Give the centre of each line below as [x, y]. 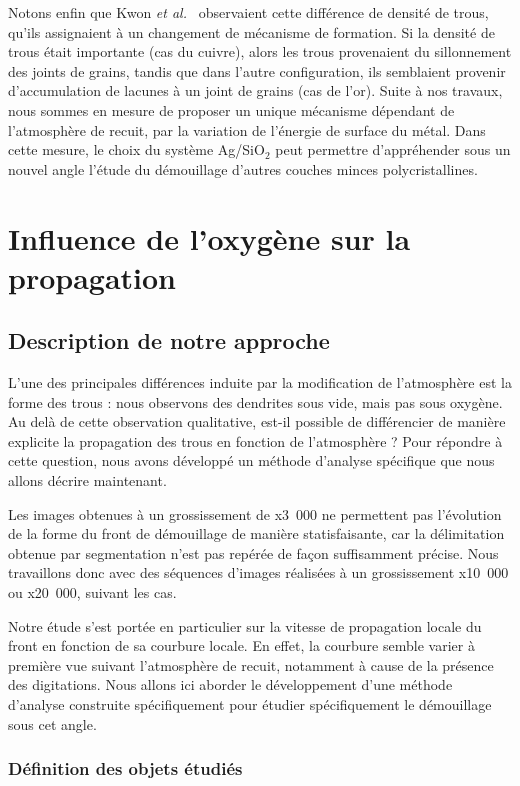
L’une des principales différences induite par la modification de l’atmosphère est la [260, 382]
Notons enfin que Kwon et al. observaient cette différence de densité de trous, [248, 12]
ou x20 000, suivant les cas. [92, 592]
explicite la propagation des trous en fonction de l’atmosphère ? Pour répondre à [255, 440]
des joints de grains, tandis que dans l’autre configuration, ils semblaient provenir [257, 70]
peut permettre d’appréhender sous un [393, 149]
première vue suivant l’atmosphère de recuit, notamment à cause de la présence [251, 664]
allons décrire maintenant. [87, 480]
